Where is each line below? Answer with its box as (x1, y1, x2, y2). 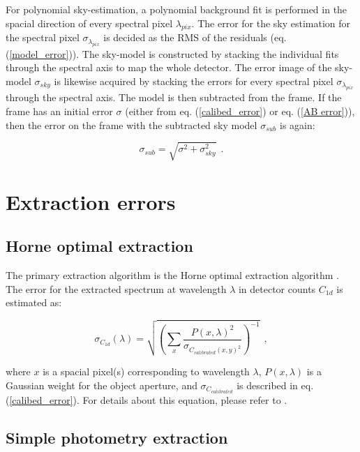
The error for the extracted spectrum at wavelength (6, 281, 227, 296)
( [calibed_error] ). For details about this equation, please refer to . (6, 392, 287, 407)
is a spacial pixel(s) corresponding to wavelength (43, 364, 250, 378)
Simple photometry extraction (6, 426, 228, 448)
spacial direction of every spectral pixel (6, 15, 173, 30)
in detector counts (238, 281, 316, 296)
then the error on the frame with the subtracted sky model (6, 117, 257, 132)
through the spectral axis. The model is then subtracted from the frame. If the (6, 90, 342, 105)
